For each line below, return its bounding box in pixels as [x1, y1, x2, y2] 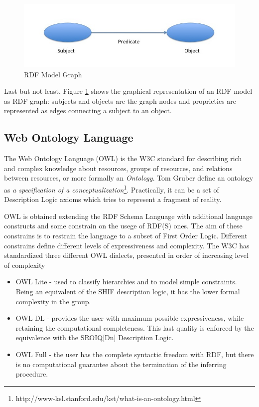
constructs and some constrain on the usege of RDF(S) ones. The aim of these [4, 220, 243, 231]
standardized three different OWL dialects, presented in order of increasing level [4, 250, 249, 260]
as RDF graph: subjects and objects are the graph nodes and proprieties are [4, 95, 237, 106]
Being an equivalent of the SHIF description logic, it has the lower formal [15, 286, 240, 296]
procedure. [15, 369, 48, 379]
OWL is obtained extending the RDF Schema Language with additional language [4, 210, 253, 221]
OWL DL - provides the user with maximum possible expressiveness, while [15, 313, 244, 323]
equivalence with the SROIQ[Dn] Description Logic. [15, 332, 174, 343]
